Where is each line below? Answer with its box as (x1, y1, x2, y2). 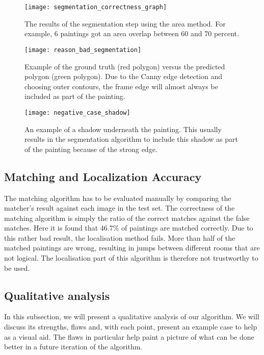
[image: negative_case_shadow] (24, 109, 130, 116)
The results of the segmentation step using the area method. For (24, 18, 226, 29)
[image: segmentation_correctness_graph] (24, 4, 167, 11)
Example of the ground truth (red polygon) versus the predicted (24, 61, 225, 71)
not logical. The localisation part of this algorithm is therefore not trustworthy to (4, 252, 258, 263)
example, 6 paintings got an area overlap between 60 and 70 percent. (24, 28, 239, 39)
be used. (4, 262, 30, 273)
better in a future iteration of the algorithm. (4, 341, 143, 352)
